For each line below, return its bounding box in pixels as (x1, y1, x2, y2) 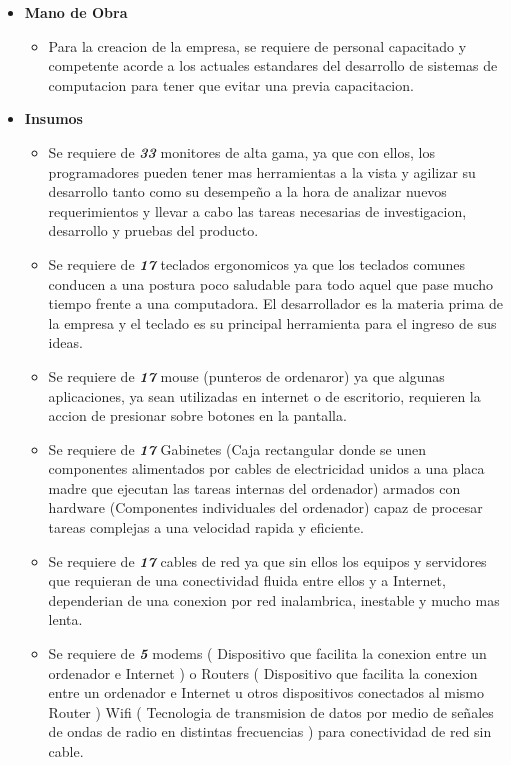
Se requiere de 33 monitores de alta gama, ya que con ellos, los (48, 141, 435, 162)
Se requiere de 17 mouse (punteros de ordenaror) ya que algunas (48, 365, 445, 386)
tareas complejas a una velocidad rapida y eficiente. (48, 517, 364, 538)
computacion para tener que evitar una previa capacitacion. (48, 74, 414, 95)
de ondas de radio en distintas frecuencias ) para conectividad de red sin (48, 721, 492, 742)
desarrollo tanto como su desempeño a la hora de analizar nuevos (48, 181, 447, 202)
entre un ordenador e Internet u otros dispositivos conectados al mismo (48, 682, 485, 703)
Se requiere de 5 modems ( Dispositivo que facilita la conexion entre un (48, 643, 487, 664)
